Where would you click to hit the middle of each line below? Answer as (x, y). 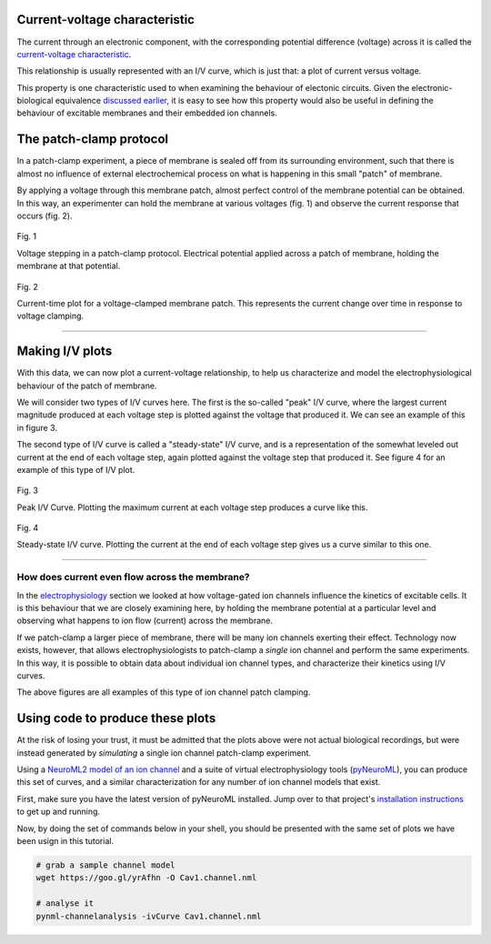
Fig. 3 (27, 490)
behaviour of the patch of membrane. (87, 386)
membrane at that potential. (69, 266)
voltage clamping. (50, 316)
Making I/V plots (65, 351)
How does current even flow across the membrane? (133, 577)
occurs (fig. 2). (45, 216)
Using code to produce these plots (116, 718)
